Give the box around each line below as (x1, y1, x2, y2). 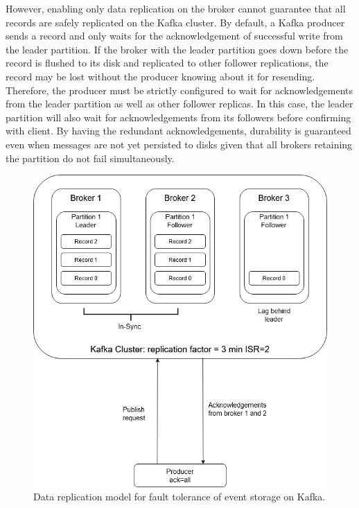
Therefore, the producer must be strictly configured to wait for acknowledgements (6, 82, 353, 97)
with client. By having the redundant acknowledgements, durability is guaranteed (6, 123, 351, 138)
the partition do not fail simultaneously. (6, 150, 175, 165)
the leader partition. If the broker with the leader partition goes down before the (6, 42, 349, 56)
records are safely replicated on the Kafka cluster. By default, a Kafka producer (6, 15, 345, 29)
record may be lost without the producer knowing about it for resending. (6, 69, 315, 83)
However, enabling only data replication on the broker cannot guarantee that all (6, 1, 346, 15)
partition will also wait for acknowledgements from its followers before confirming (6, 110, 351, 124)
